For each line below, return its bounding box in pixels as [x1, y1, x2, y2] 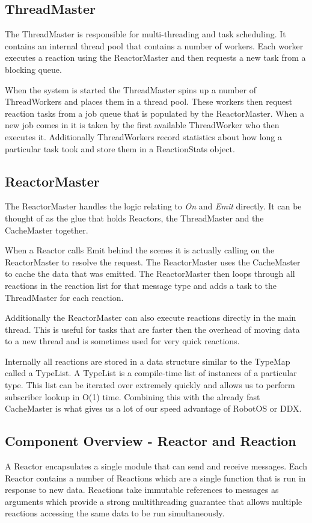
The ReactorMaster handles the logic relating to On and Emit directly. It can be [5, 200, 302, 212]
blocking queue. [5, 63, 62, 75]
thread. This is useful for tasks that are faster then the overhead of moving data [5, 323, 300, 335]
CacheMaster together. [5, 223, 88, 236]
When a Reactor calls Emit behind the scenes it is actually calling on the [5, 244, 275, 256]
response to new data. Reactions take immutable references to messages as [5, 483, 279, 496]
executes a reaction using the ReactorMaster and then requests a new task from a [5, 51, 306, 64]
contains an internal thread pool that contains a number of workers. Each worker [5, 39, 304, 52]
